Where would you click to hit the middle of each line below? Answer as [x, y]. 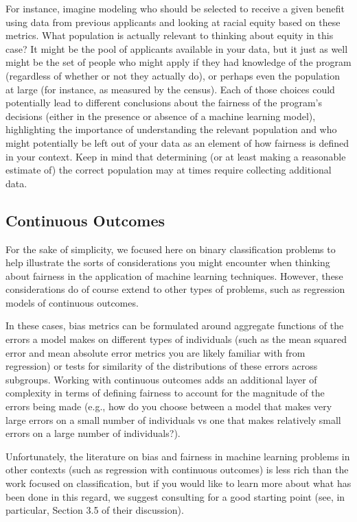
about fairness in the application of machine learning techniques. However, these [174, 275]
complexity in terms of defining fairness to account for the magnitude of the [165, 393]
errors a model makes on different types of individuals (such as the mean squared [176, 339]
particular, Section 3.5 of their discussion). [95, 510]
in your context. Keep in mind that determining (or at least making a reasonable [176, 156]
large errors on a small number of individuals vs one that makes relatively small [173, 419]
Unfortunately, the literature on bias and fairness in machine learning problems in [178, 456]
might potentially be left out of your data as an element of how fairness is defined [177, 142]
